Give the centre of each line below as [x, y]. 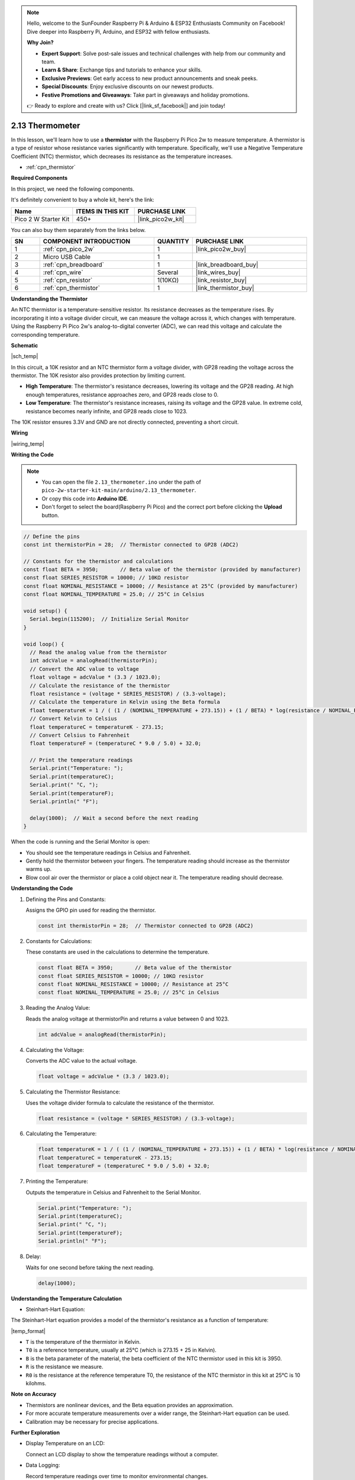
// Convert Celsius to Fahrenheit [80, 735]
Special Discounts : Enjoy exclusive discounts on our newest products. [128, 86]
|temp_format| [28, 1331]
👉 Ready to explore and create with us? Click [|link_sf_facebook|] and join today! [126, 105]
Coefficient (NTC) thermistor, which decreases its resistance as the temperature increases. [122, 156]
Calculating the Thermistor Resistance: [73, 1092]
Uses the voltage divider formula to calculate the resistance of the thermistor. [120, 1103]
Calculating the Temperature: [61, 1134]
